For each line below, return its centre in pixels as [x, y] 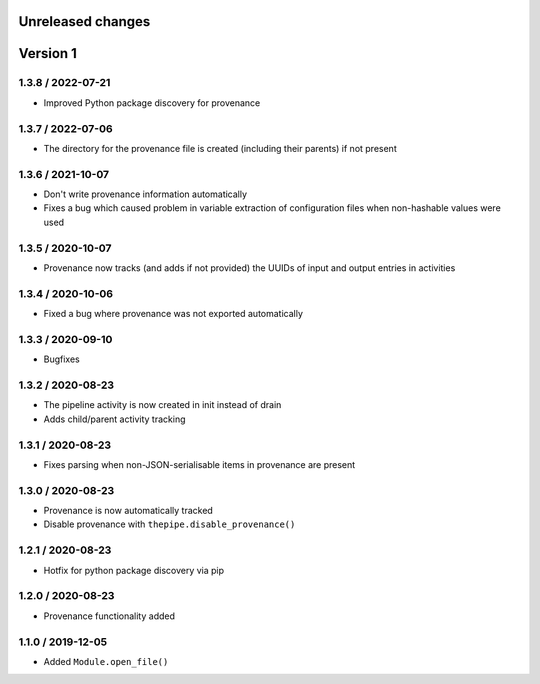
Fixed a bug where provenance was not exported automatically [173, 314]
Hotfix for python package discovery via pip [134, 570]
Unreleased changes [84, 21]
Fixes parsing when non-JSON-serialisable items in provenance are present [199, 464]
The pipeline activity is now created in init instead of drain [162, 405]
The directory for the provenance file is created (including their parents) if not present [220, 148]
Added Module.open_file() [106, 661]
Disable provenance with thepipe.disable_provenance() [169, 524]
